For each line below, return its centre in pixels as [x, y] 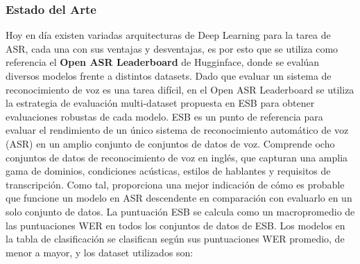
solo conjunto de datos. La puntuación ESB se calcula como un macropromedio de [180, 211]
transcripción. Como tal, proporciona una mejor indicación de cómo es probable [175, 184]
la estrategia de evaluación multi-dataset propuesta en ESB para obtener [160, 103]
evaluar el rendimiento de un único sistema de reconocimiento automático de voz [177, 130]
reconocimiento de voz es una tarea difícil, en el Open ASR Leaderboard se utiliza [180, 89]
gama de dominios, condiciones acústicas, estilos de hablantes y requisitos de [168, 171]
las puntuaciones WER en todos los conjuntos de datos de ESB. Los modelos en [175, 225]
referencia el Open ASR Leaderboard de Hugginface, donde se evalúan [163, 62]
